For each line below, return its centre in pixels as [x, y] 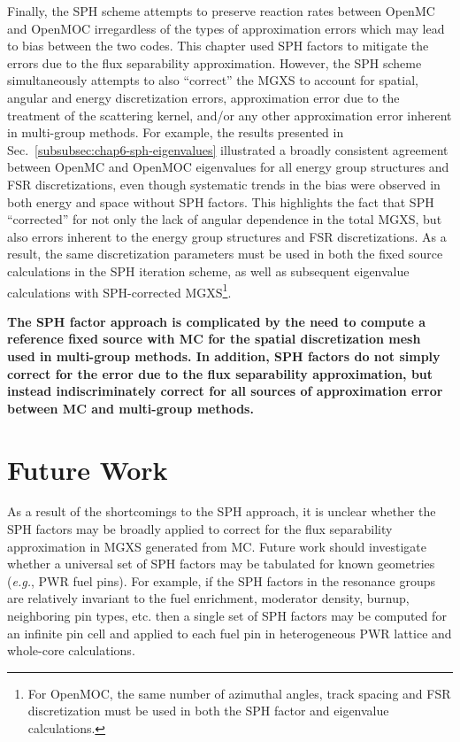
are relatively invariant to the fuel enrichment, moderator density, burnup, [208, 598]
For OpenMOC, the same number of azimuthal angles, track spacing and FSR [239, 693]
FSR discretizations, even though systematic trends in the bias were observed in [224, 184]
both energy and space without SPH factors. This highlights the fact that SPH [221, 201]
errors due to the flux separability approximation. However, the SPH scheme [215, 62]
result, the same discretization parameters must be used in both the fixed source [225, 254]
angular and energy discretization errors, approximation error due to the [203, 97]
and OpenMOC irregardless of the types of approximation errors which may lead [226, 28]
